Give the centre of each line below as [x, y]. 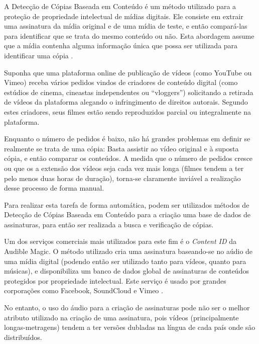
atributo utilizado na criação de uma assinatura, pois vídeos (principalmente [121, 317]
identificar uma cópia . [39, 55]
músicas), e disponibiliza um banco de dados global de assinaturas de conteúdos [126, 271]
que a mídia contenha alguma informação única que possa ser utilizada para [121, 46]
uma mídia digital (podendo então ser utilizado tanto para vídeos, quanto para [125, 261]
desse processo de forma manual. [54, 188]
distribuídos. [23, 337]
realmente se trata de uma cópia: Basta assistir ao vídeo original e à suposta [121, 148]
